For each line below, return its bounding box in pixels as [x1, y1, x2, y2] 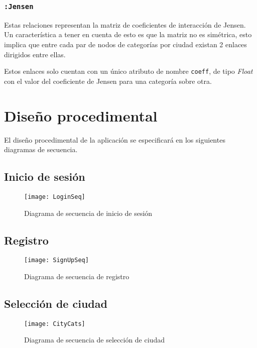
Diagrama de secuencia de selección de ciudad [24, 334, 165, 345]
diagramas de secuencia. [4, 144, 78, 155]
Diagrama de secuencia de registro [24, 271, 130, 282]
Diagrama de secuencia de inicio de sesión [24, 207, 153, 218]
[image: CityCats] [24, 320, 85, 327]
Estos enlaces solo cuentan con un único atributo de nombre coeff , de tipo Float [4, 66, 253, 76]
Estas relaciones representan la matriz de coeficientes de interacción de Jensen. [4, 19, 246, 30]
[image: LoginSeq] [24, 193, 85, 200]
